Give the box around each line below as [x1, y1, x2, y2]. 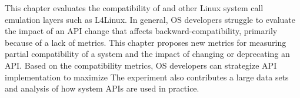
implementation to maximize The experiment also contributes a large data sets [5, 70, 289, 83]
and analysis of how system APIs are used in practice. [5, 82, 199, 94]
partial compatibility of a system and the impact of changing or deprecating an [5, 48, 290, 60]
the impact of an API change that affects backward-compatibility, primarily [5, 25, 278, 37]
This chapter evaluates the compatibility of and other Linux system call [5, 2, 264, 13]
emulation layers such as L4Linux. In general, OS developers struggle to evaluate [5, 13, 296, 25]
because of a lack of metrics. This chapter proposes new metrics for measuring [5, 36, 286, 48]
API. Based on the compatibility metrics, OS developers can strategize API [5, 59, 277, 71]
